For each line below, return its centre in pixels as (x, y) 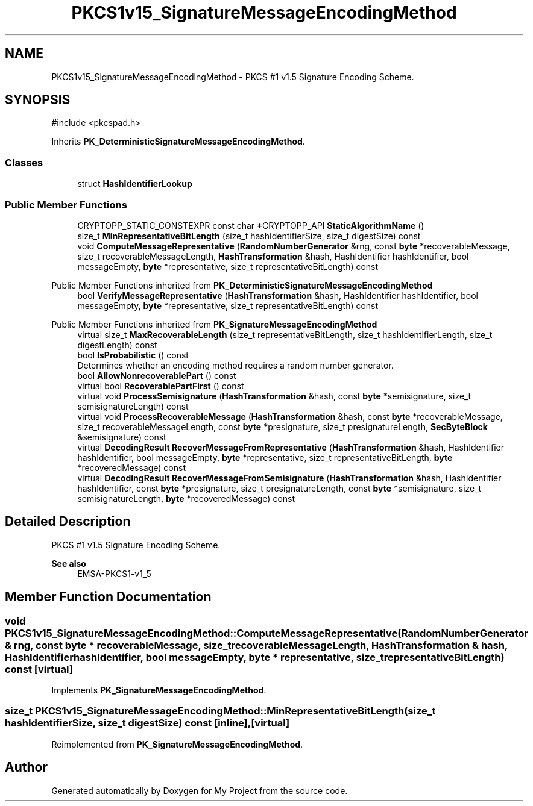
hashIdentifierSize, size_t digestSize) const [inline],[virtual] (147, 723)
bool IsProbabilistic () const (133, 355)
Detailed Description (68, 522)
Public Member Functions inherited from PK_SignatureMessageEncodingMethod (214, 324)
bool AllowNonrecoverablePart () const (157, 375)
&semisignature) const (122, 437)
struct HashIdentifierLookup (135, 184)
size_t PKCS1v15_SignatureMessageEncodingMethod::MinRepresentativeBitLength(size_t (220, 711)
